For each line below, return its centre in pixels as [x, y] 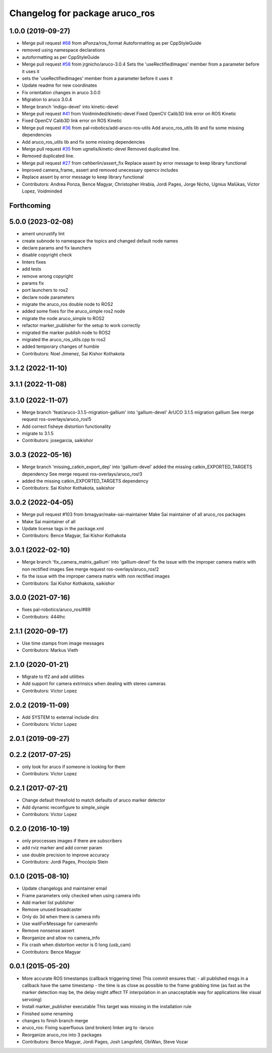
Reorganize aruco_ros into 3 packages [62, 1035]
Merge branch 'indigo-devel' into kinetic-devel [70, 106]
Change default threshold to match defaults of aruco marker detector [94, 800]
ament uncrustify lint [43, 234]
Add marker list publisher [48, 902]
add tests [31, 269]
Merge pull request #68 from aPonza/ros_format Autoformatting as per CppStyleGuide [112, 43]
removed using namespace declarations [63, 50]
